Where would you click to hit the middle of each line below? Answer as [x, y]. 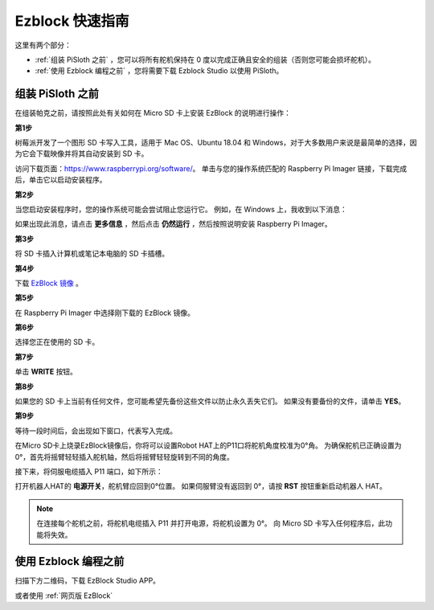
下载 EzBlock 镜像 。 [49, 283]
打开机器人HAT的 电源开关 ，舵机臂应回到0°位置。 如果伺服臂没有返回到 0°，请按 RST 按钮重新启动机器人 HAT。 [201, 486]
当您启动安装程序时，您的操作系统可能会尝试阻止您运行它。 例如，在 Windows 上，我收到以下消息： [181, 209]
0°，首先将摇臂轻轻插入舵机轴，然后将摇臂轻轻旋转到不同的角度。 [125, 456]
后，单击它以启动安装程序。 [61, 180]
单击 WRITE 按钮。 [46, 372]
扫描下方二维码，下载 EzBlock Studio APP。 [88, 581]
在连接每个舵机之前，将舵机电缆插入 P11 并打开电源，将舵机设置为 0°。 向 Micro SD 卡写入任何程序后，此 [211, 523]
